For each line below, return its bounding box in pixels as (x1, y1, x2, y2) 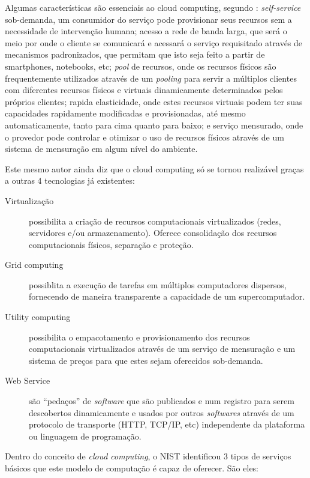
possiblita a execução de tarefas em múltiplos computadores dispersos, (29, 278, 287, 291)
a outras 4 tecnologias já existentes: (5, 174, 135, 187)
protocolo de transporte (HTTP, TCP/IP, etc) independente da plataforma (29, 418, 305, 431)
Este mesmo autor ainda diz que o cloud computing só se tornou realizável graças (5, 162, 304, 175)
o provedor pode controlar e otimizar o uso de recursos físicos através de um (5, 130, 284, 143)
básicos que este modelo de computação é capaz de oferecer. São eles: (5, 462, 259, 474)
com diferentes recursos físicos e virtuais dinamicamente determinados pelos (5, 83, 283, 96)
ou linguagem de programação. (29, 429, 142, 442)
